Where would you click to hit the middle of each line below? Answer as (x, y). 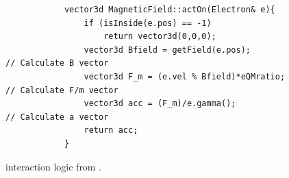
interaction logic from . (54, 166)
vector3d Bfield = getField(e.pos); (167, 50)
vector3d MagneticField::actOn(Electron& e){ (169, 10)
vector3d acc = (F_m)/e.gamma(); (160, 104)
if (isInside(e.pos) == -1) (148, 23)
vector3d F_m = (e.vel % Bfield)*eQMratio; (185, 76)
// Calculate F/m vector (62, 90)
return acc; (111, 130)
